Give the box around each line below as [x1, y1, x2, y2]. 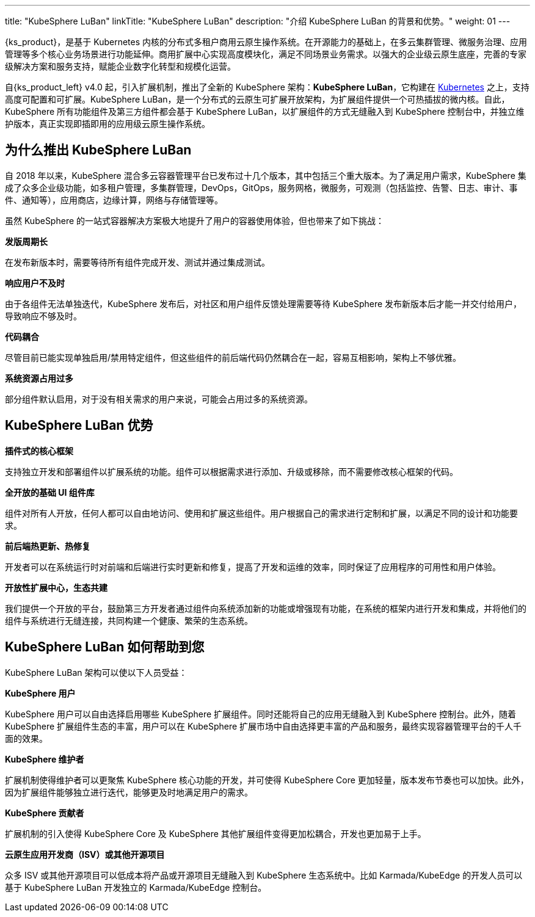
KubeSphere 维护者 [5, 753, 84, 764]
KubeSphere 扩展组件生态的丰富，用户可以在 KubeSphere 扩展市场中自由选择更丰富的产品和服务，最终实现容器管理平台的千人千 [5, 720, 522, 731]
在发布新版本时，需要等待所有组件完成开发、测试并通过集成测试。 [5, 256, 270, 267]
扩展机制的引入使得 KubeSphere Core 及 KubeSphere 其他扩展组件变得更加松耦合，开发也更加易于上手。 [5, 828, 426, 839]
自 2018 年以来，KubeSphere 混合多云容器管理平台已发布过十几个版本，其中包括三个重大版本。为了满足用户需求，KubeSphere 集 [5, 170, 526, 181]
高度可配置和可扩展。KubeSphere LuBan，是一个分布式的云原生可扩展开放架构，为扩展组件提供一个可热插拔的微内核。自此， [5, 94, 510, 104]
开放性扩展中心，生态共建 [5, 582, 107, 593]
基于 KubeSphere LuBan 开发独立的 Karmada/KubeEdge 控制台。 [5, 882, 267, 893]
